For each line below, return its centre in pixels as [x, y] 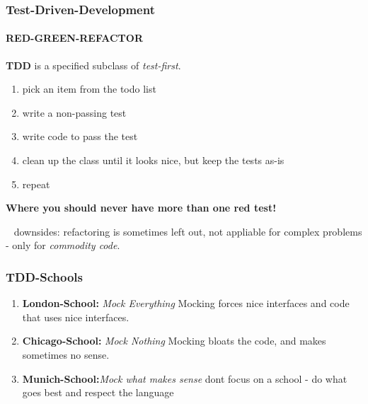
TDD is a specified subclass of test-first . [93, 65]
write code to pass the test [80, 136]
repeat [36, 184]
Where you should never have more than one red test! [141, 208]
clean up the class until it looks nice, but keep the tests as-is [153, 160]
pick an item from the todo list [89, 89]
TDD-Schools [44, 276]
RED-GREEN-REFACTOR [74, 38]
